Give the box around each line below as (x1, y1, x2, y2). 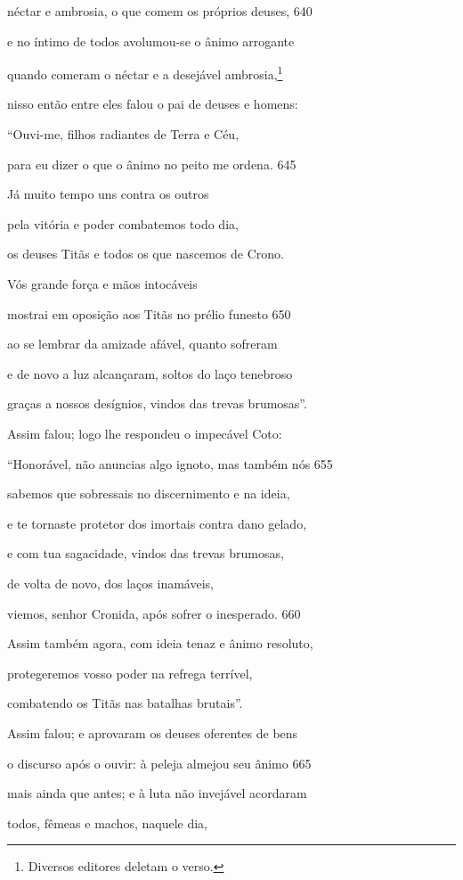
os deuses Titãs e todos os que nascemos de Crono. (7, 244, 284, 263)
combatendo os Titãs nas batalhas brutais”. (7, 694, 243, 712)
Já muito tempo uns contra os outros (7, 185, 209, 203)
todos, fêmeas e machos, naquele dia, (7, 813, 207, 832)
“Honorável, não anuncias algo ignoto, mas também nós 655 (7, 454, 333, 473)
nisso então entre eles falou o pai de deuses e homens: (7, 95, 298, 113)
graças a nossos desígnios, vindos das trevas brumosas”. (7, 394, 307, 413)
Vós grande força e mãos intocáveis (7, 275, 198, 292)
